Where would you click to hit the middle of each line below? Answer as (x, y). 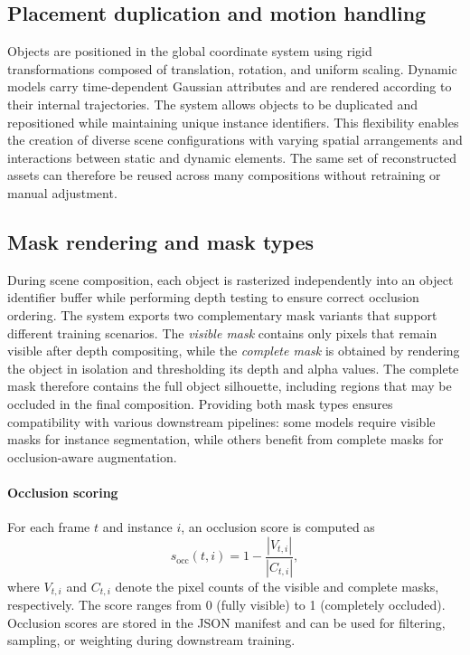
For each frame (49, 527)
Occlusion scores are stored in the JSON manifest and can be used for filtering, (226, 622)
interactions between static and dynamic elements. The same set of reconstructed (232, 157)
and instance (137, 527)
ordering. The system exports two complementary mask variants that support (222, 314)
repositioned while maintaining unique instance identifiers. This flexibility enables (233, 122)
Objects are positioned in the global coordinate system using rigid (190, 51)
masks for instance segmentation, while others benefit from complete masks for (226, 439)
